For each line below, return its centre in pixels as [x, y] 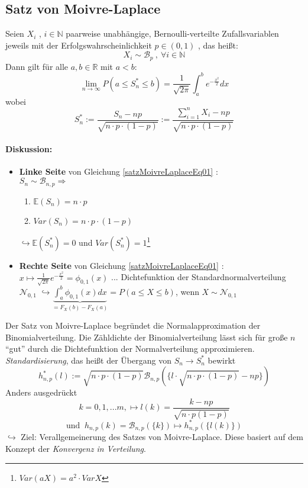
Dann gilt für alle [37, 66]
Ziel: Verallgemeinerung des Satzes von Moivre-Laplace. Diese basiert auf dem [162, 437]
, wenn [187, 291]
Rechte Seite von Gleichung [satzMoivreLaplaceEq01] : [121, 265]
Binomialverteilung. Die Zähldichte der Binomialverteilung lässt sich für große [147, 337]
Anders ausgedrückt [41, 392]
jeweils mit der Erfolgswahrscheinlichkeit [79, 45]
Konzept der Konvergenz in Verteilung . [76, 449]
